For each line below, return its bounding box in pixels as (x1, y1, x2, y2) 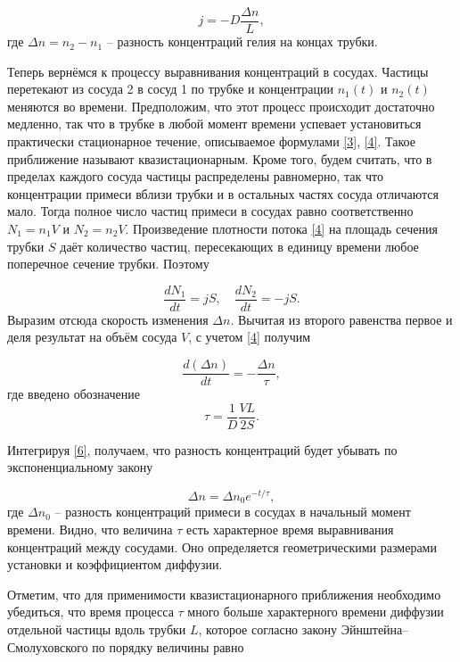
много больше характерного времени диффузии (187, 602, 444, 621)
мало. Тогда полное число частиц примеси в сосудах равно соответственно (7, 202, 414, 220)
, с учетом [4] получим (188, 327, 311, 346)
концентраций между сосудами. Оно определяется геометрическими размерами (7, 537, 437, 556)
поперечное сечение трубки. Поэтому (7, 254, 209, 273)
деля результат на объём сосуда (7, 327, 177, 346)
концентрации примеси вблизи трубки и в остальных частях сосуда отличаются (7, 184, 439, 203)
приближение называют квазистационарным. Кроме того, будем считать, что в (7, 149, 432, 168)
